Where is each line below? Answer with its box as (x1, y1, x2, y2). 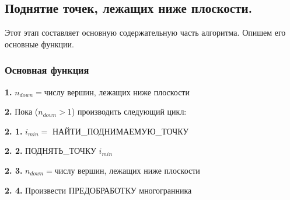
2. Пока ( (5, 105, 39, 118)
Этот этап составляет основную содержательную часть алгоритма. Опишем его (5, 26, 286, 39)
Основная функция (5, 63, 89, 77)
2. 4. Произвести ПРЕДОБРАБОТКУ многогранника (5, 184, 192, 196)
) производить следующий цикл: (71, 105, 187, 118)
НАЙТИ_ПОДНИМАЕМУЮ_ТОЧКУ (52, 125, 189, 137)
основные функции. (5, 37, 74, 50)
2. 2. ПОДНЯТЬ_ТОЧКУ (5, 144, 96, 157)
